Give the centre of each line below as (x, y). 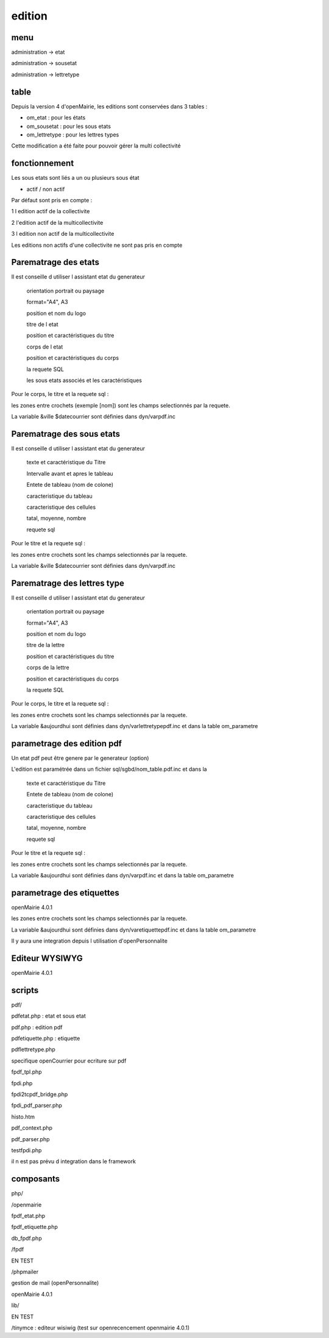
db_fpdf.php (27, 1238)
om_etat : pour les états (56, 118)
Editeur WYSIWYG (47, 958)
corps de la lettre (48, 668)
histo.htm (23, 1117)
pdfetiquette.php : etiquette (46, 1038)
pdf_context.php (32, 1128)
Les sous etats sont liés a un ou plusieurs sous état (75, 178)
